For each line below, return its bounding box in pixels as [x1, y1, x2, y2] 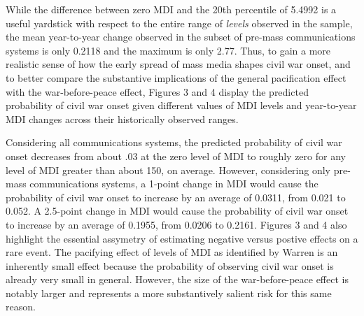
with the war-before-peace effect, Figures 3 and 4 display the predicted [6, 84, 309, 99]
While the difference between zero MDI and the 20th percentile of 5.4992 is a [6, 2, 337, 16]
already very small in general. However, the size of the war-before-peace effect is [6, 272, 349, 287]
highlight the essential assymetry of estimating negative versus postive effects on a [6, 231, 358, 245]
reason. [6, 299, 36, 314]
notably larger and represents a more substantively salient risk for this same [6, 285, 332, 300]
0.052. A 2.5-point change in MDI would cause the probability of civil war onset [6, 203, 349, 218]
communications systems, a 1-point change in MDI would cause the [29, 176, 318, 191]
